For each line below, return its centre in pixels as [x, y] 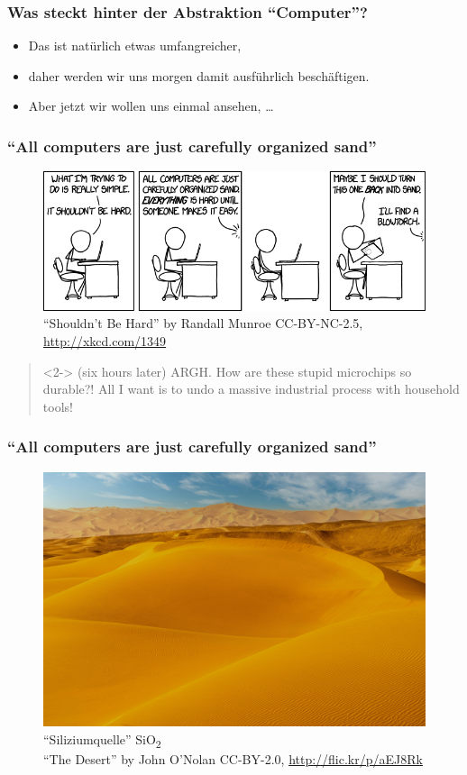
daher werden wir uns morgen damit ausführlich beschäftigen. [199, 75]
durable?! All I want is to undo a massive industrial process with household [251, 389]
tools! [58, 406]
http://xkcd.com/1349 [105, 341]
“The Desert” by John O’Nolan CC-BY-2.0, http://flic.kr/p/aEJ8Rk [233, 758]
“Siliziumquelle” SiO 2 [102, 740]
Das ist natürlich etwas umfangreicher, [135, 46]
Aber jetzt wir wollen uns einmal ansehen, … [151, 106]
